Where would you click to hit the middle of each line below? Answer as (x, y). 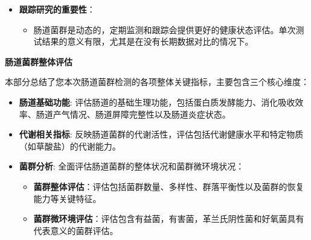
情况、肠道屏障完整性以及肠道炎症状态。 (150, 114)
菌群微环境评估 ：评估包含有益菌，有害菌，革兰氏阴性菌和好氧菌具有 (169, 219)
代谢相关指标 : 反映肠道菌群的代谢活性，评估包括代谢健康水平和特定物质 (161, 134)
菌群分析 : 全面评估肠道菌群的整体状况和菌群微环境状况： (132, 166)
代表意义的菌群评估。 (76, 230)
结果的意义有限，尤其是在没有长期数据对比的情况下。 (148, 41)
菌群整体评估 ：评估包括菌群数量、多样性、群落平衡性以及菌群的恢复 (169, 186)
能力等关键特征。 (67, 198)
